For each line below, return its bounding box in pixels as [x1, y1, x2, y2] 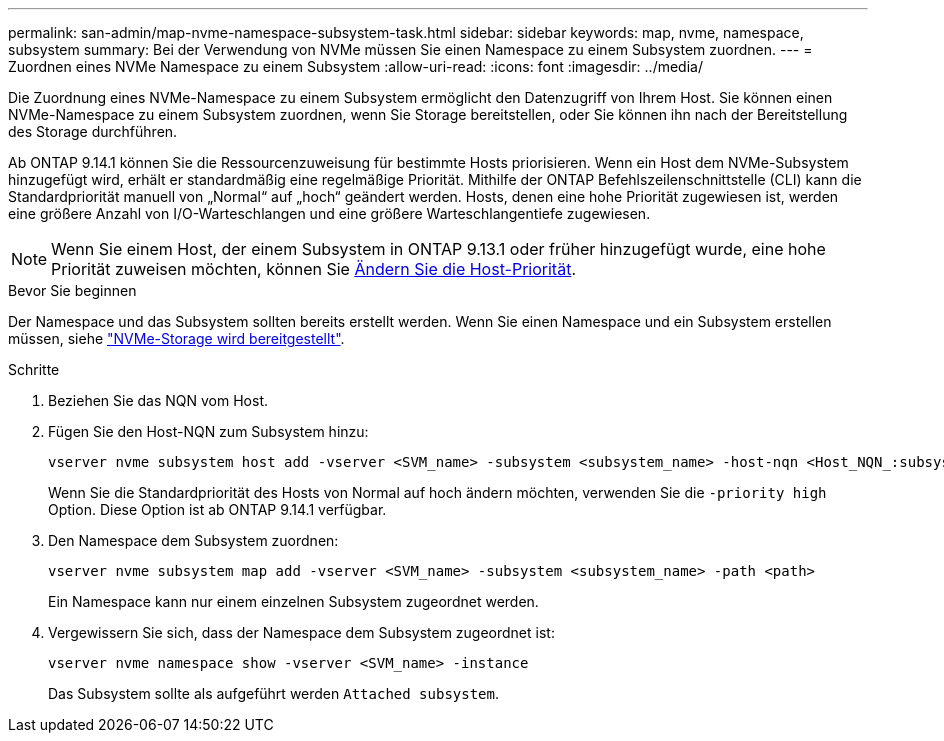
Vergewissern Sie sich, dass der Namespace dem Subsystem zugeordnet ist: [48, 624, 555, 641]
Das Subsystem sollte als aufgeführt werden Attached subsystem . [48, 685, 499, 702]
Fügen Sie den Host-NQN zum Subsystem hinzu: [48, 423, 369, 440]
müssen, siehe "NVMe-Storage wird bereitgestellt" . [8, 330, 345, 347]
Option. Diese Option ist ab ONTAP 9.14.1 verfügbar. [48, 501, 387, 518]
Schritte [8, 361, 60, 378]
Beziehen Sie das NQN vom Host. [48, 392, 269, 409]
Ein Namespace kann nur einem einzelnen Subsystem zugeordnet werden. [48, 593, 539, 610]
